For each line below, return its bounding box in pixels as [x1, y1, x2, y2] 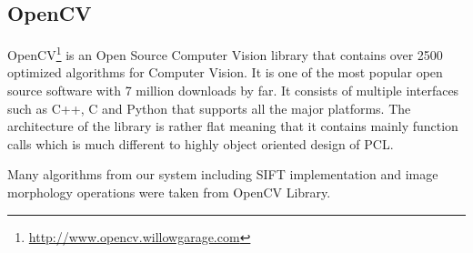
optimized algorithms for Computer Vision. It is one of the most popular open [7, 63, 443, 82]
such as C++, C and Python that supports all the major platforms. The [7, 98, 411, 117]
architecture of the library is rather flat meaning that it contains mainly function [7, 116, 458, 136]
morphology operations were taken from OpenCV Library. [7, 183, 331, 202]
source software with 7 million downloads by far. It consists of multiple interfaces [7, 81, 459, 100]
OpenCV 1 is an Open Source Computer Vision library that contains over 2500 [7, 43, 443, 64]
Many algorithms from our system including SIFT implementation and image [7, 165, 438, 184]
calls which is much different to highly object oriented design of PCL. [7, 134, 394, 153]
